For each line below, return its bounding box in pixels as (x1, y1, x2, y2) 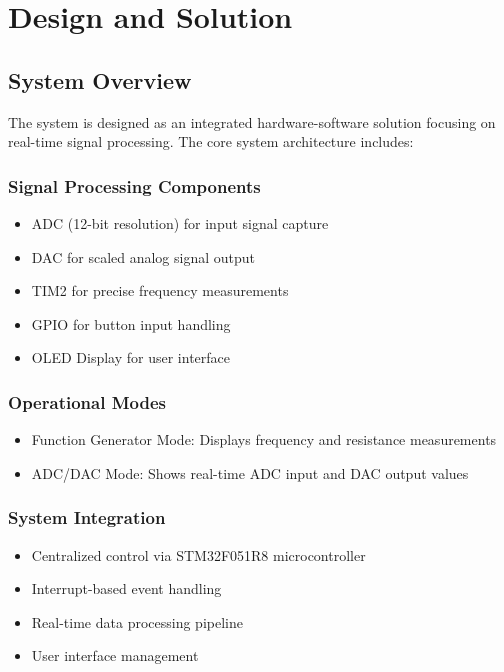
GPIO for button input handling (31, 313, 231, 334)
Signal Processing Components (8, 173, 261, 198)
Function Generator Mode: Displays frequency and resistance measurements (31, 429, 497, 450)
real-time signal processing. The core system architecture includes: (8, 131, 414, 152)
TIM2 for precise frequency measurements (31, 280, 289, 301)
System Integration (8, 505, 166, 530)
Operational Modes (8, 389, 166, 414)
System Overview (8, 64, 192, 95)
